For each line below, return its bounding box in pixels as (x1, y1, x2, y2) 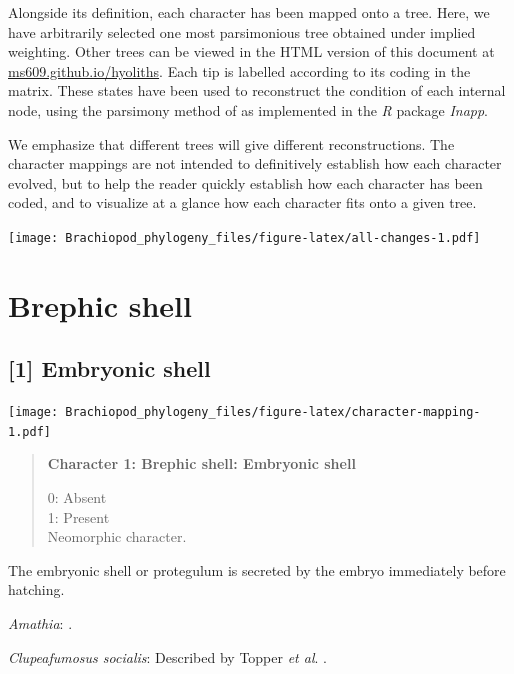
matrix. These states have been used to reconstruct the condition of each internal (8, 80, 506, 101)
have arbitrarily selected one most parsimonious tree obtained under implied (8, 21, 476, 42)
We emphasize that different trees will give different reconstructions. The (8, 133, 455, 154)
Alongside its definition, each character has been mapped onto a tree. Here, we (8, 2, 490, 22)
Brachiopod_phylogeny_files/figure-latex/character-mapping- (65, 405, 481, 420)
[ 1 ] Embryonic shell (8, 353, 211, 384)
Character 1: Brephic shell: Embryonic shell (47, 453, 356, 474)
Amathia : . (8, 613, 73, 634)
